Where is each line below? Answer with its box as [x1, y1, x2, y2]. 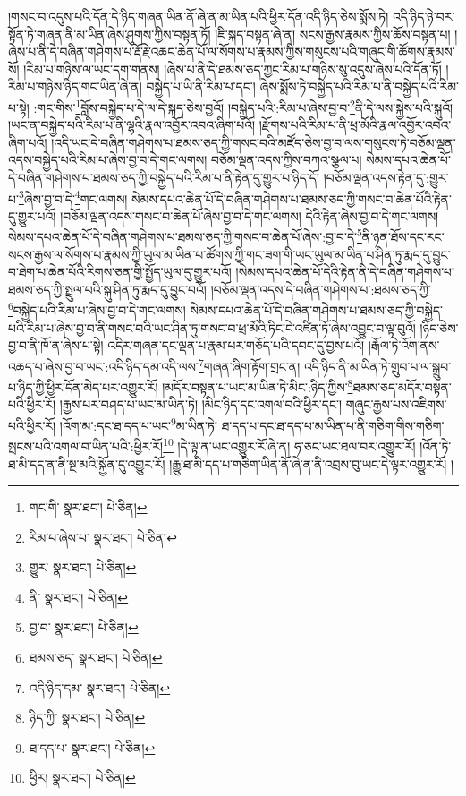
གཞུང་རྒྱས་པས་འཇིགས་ [345, 395, 447, 414]
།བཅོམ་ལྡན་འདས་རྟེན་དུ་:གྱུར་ [323, 168, 449, 186]
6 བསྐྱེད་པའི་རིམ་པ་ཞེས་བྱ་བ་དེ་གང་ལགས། [8, 298, 186, 320]
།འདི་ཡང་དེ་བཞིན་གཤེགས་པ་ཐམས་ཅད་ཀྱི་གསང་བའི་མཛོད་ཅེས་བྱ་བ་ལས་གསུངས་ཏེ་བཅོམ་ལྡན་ [51, 133, 456, 151]
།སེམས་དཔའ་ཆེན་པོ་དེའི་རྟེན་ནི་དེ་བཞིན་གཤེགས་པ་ [235, 262, 455, 281]
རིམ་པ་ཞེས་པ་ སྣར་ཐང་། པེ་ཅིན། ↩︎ [29, 527, 177, 546]
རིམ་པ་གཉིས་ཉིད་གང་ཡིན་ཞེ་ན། [8, 77, 142, 96]
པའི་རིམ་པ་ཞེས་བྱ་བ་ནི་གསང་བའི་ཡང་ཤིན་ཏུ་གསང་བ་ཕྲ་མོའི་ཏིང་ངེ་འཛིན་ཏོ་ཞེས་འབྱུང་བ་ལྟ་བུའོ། [8, 318, 416, 337]
